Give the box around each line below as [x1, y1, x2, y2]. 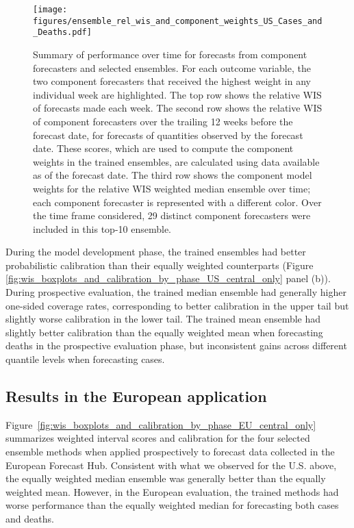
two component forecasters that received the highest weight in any [33, 74, 311, 88]
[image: [33, 5, 68, 14]
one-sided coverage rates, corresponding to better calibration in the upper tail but [5, 298, 349, 312]
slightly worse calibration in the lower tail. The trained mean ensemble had [5, 312, 321, 326]
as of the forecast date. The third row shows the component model [33, 168, 312, 182]
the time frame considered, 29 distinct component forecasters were [33, 208, 311, 223]
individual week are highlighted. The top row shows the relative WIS [33, 87, 322, 101]
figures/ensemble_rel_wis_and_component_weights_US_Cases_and [33, 16, 323, 26]
